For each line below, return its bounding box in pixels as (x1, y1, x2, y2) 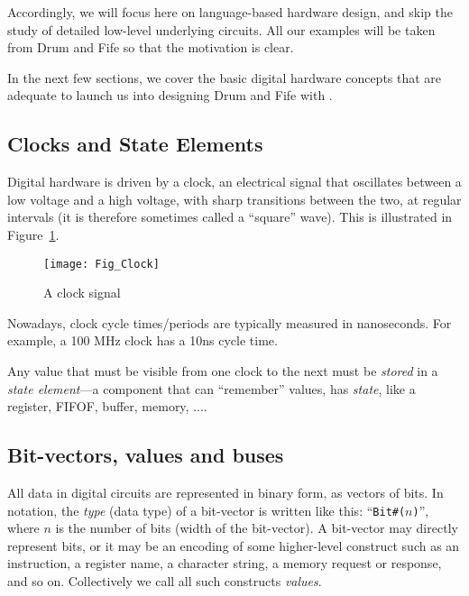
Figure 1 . (7, 225, 60, 243)
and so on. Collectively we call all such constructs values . (7, 572, 322, 590)
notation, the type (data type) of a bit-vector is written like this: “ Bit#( (7, 500, 406, 519)
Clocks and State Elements (7, 130, 263, 158)
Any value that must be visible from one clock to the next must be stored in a (7, 361, 438, 380)
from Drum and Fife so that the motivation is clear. (7, 38, 294, 57)
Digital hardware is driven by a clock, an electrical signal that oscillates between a (7, 172, 462, 191)
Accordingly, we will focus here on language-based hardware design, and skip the (7, 3, 453, 21)
